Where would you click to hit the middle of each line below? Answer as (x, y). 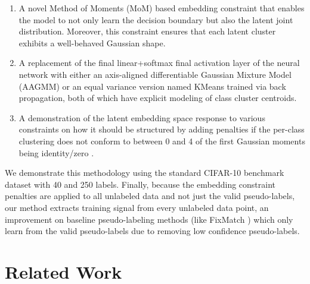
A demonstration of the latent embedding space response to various (142, 117)
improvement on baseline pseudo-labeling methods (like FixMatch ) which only (149, 219)
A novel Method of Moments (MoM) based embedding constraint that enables (162, 8)
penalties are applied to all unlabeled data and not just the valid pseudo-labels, (150, 196)
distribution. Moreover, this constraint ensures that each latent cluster (147, 31)
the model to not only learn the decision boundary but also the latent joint (156, 19)
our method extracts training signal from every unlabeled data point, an (137, 207)
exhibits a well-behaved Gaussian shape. (92, 42)
